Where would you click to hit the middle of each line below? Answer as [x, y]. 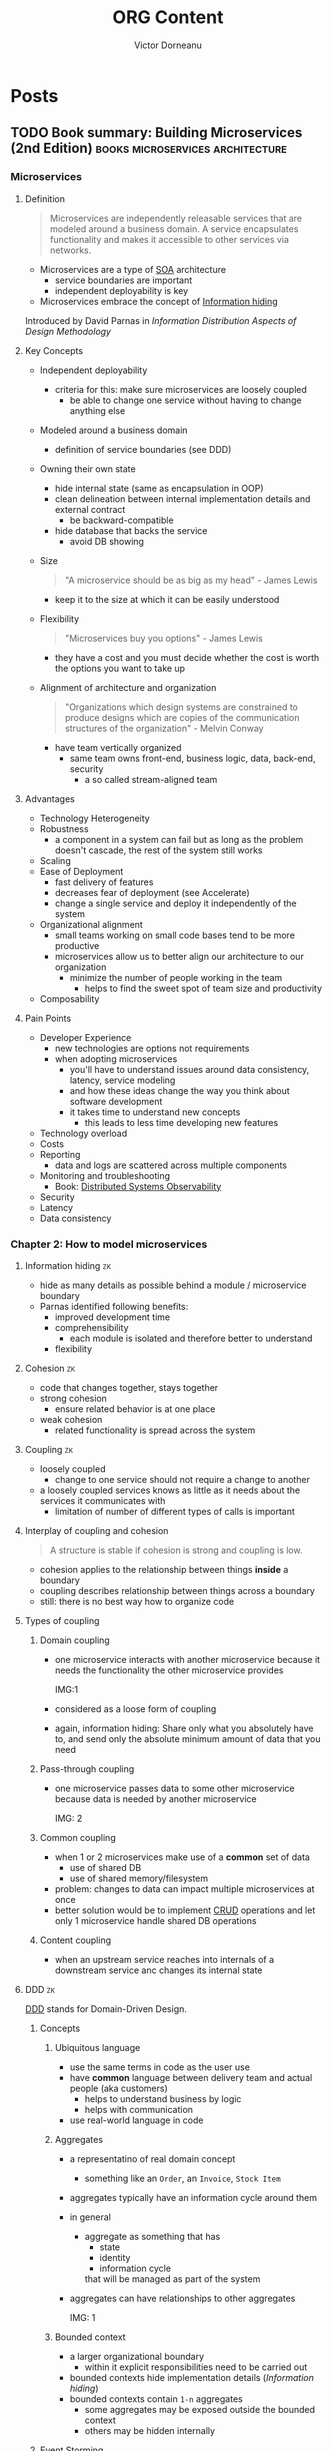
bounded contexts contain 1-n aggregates [156, 2398]
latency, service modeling [122, 1080]
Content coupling [75, 1940]
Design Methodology [68, 331]
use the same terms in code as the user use [159, 2067]
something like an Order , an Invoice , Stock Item [183, 2178]
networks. [70, 250]
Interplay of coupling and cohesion [96, 1530]
